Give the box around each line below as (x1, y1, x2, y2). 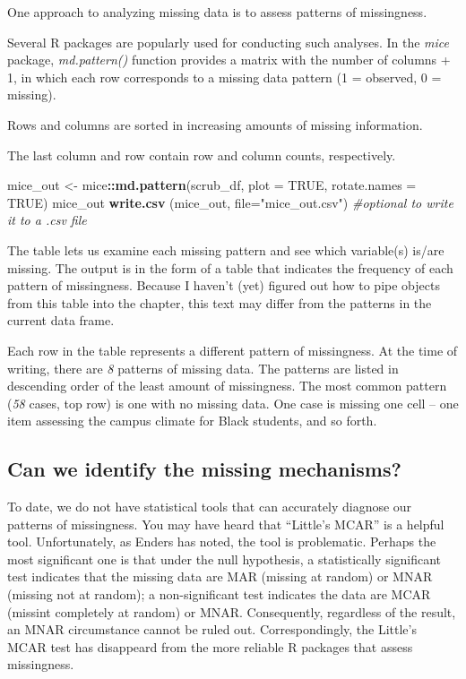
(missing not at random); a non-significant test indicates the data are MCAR (7, 585, 431, 604)
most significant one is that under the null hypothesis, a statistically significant (7, 549, 442, 568)
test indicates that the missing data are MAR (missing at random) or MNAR (7, 567, 433, 586)
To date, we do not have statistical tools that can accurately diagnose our (7, 497, 412, 516)
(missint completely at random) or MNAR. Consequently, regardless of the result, (7, 602, 456, 621)
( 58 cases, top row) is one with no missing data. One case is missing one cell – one (7, 393, 459, 412)
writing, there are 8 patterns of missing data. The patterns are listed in (7, 358, 399, 377)
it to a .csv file (7, 211, 87, 229)
